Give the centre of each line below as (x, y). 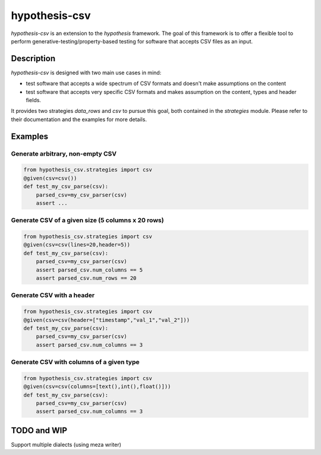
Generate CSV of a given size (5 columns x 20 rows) (87, 220)
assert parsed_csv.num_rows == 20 (86, 278)
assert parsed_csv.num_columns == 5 (89, 270)
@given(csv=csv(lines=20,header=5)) (77, 245)
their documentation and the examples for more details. (79, 119)
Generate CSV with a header (53, 295)
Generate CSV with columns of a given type (75, 362)
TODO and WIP (39, 430)
